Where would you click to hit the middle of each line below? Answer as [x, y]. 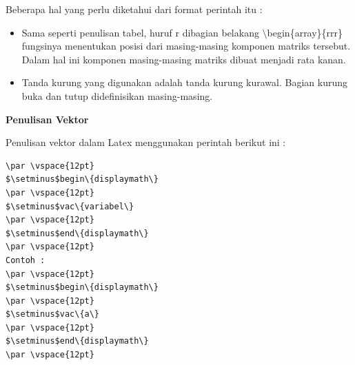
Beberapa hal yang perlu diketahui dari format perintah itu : [134, 9]
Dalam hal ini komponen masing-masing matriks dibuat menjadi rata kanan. [184, 59]
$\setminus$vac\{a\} [53, 314]
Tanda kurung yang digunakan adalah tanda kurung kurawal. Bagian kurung [185, 82]
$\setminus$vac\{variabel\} [70, 206]
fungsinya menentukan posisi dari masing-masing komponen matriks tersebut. [186, 46]
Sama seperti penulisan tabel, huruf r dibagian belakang [140, 32]
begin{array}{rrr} [305, 32]
